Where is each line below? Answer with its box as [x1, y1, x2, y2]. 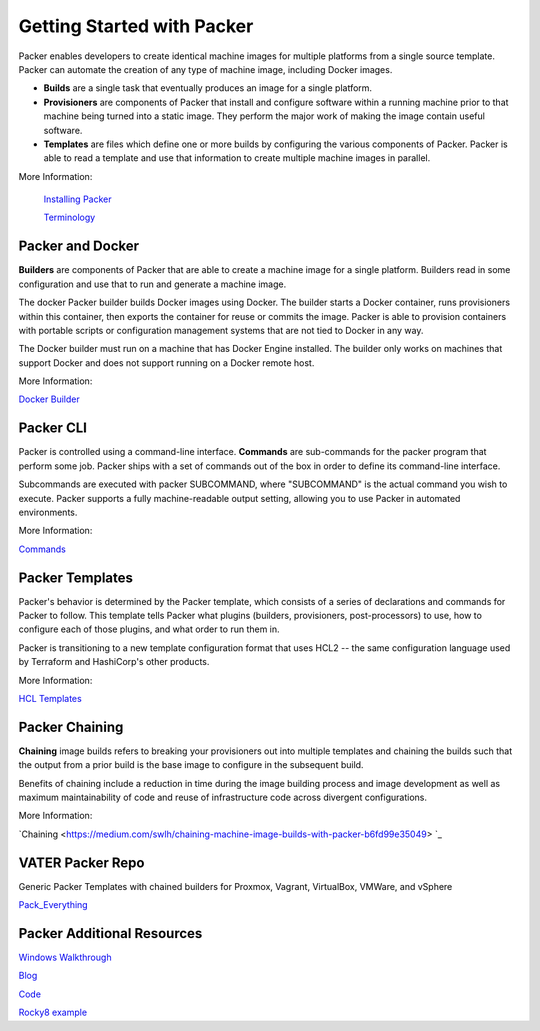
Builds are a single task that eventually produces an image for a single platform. [43, 82, 373, 94]
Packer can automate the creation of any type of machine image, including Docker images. [18, 63, 393, 75]
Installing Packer [43, 193, 112, 205]
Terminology [43, 211, 96, 224]
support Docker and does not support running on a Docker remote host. [18, 356, 315, 369]
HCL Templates [18, 692, 82, 704]
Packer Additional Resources [18, 925, 203, 942]
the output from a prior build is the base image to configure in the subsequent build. [18, 759, 364, 771]
